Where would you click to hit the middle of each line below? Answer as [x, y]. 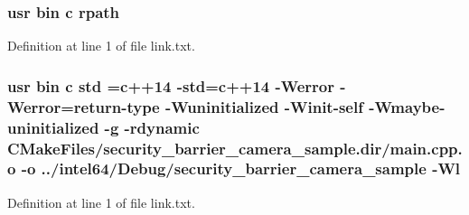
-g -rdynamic [152, 127]
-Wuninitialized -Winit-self [264, 106]
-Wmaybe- [407, 106]
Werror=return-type [84, 106]
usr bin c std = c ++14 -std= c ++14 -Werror [171, 85]
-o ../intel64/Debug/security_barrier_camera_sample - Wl [241, 168]
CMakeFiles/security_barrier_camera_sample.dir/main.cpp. [235, 148]
